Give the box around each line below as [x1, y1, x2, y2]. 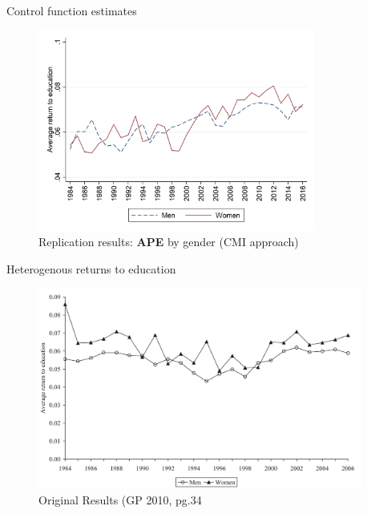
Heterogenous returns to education [6, 260, 176, 277]
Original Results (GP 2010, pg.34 [38, 491, 202, 508]
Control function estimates [6, 2, 137, 18]
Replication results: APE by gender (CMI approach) [38, 233, 299, 250]
